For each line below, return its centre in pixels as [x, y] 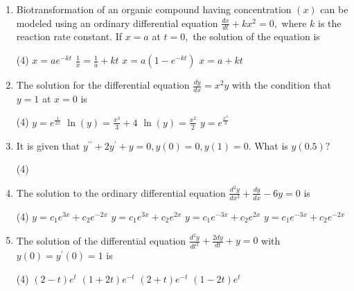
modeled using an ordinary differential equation [117, 23]
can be [334, 9]
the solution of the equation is [256, 36]
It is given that [48, 145]
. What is [268, 145]
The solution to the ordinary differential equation [121, 192]
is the [330, 23]
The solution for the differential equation [103, 85]
